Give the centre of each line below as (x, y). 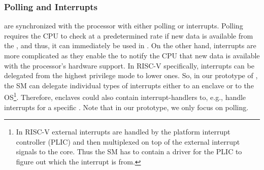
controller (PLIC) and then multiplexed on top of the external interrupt (128, 141)
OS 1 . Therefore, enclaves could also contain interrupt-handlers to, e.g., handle (125, 96)
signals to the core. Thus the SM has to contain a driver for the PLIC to (129, 151)
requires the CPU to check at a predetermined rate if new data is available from (129, 35)
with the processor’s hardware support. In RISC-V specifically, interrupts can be (129, 65)
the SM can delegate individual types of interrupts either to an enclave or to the (129, 85)
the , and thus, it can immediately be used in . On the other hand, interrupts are (130, 45)
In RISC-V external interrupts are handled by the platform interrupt (123, 132)
